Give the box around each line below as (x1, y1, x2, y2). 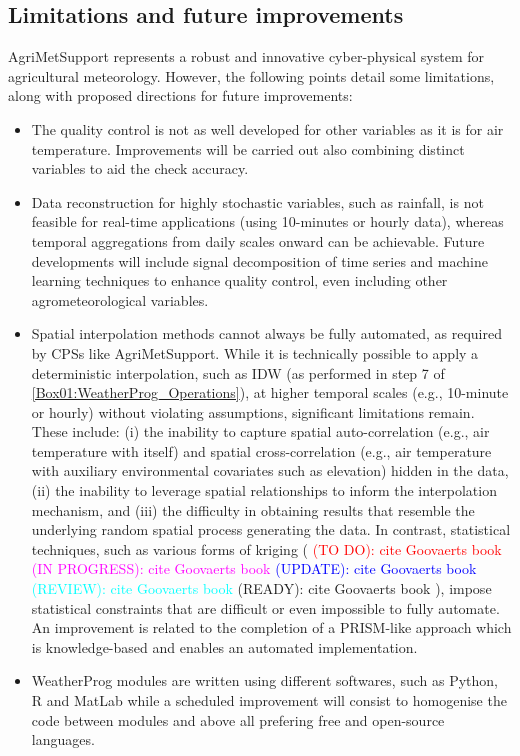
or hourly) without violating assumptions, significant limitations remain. (31, 401, 475, 422)
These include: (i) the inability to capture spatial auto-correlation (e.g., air (31, 421, 490, 442)
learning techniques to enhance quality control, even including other (31, 270, 448, 291)
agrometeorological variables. (31, 289, 209, 310)
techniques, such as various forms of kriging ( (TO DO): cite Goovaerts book (31, 538, 502, 559)
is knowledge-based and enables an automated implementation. (31, 636, 418, 657)
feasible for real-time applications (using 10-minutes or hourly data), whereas (31, 211, 504, 232)
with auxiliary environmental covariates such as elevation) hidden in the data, (31, 460, 509, 481)
